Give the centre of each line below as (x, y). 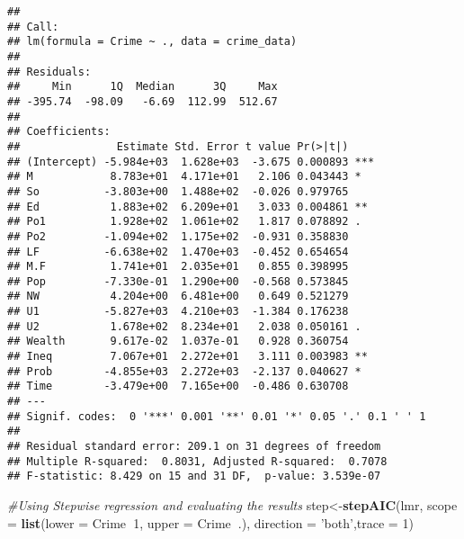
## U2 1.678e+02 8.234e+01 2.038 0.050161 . (184, 326)
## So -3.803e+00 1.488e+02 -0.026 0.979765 (178, 191)
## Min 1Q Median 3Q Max (143, 87)
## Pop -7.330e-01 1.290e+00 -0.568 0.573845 (178, 281)
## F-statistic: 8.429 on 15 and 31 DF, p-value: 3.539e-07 (194, 476)
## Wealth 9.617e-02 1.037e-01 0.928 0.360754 (178, 341)
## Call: (33, 27)
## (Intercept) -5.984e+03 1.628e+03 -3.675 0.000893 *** (191, 162)
